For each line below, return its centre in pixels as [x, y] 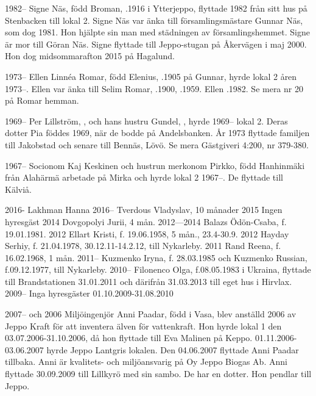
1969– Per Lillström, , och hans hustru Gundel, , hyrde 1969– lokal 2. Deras [146, 121]
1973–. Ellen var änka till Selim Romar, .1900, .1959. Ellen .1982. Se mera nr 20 [154, 88]
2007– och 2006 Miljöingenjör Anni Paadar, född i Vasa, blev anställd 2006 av [151, 314]
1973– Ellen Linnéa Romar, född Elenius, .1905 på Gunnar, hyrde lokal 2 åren [151, 76]
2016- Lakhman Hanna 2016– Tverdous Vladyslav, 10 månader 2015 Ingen [144, 210]
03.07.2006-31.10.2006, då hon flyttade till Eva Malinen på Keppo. [129, 338]
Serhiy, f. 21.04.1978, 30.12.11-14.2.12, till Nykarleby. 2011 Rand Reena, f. [143, 246]
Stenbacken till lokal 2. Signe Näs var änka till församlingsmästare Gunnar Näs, [154, 20]
